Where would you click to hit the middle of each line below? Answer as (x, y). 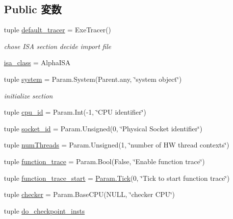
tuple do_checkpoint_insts (44, 210)
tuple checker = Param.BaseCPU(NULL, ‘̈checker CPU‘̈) (90, 194)
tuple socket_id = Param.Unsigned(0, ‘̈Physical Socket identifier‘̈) (103, 128)
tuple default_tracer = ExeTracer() (58, 30)
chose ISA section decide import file (58, 46)
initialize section (28, 95)
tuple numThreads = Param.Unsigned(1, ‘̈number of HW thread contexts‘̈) (117, 145)
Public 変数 (33, 9)
